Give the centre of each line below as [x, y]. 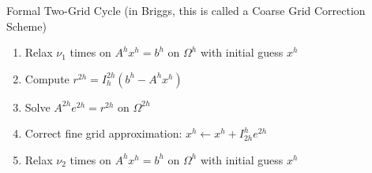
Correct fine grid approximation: [103, 133]
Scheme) [26, 26]
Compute [47, 78]
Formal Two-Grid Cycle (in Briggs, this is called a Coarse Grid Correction [186, 10]
